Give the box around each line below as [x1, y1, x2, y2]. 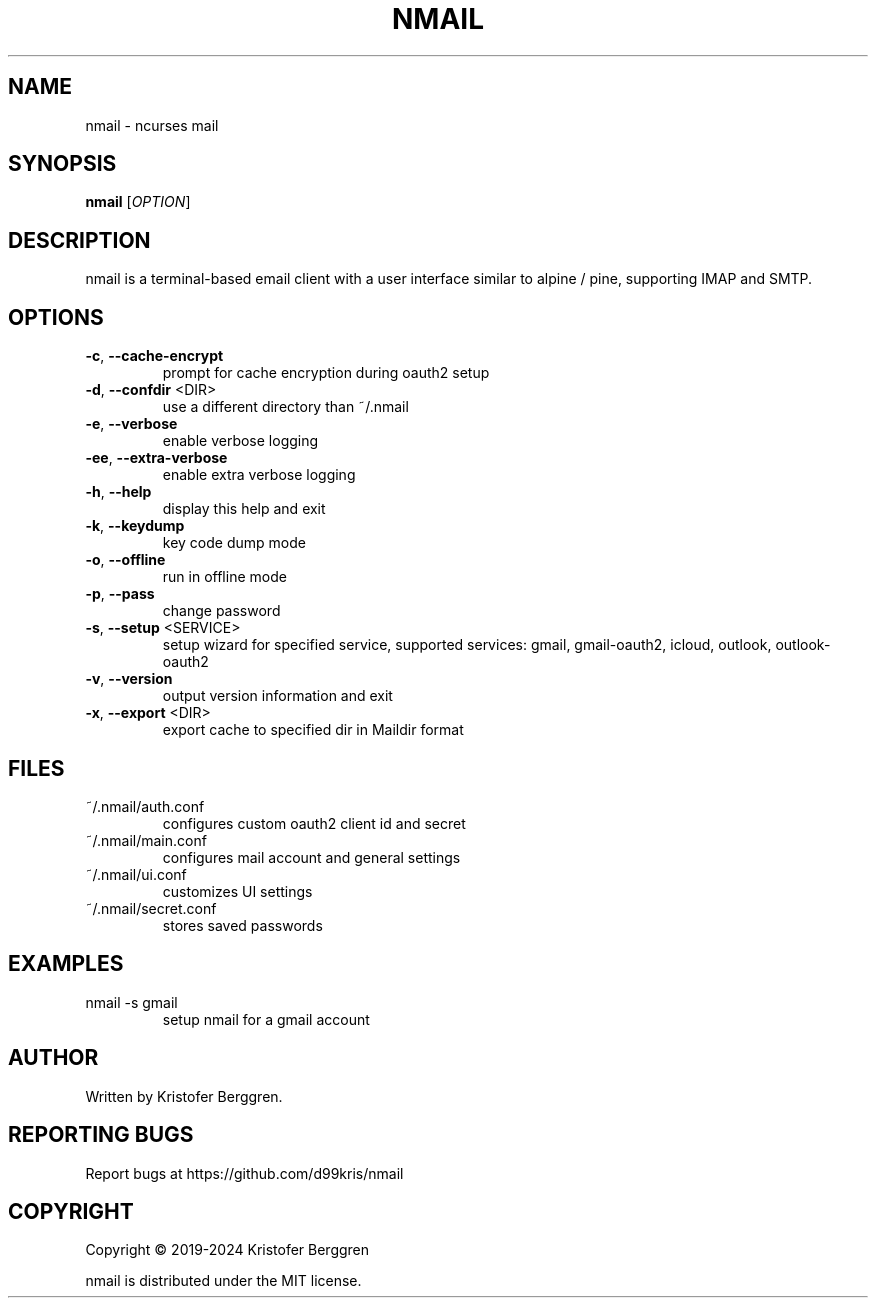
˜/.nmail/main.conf [85, 831, 207, 849]
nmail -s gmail [85, 993, 178, 1011]
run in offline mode [162, 568, 287, 586]
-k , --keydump [85, 517, 185, 535]
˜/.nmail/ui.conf [85, 865, 187, 883]
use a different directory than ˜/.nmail [162, 398, 409, 416]
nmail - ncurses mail [85, 116, 219, 134]
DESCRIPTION [8, 227, 151, 253]
